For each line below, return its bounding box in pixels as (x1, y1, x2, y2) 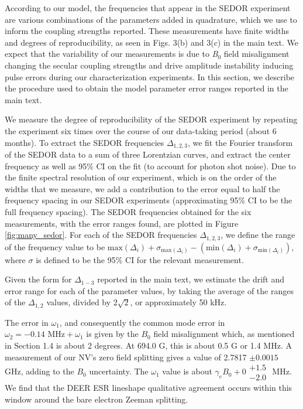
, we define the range (221, 229, 295, 241)
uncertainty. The (89, 365, 149, 377)
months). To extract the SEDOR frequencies (5, 136, 164, 148)
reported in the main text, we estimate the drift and (97, 273, 285, 285)
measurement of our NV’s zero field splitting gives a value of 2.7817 (5, 350, 247, 363)
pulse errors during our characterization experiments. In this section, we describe (5, 70, 295, 83)
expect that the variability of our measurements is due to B (5, 47, 218, 60)
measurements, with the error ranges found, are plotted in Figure (5, 217, 239, 229)
